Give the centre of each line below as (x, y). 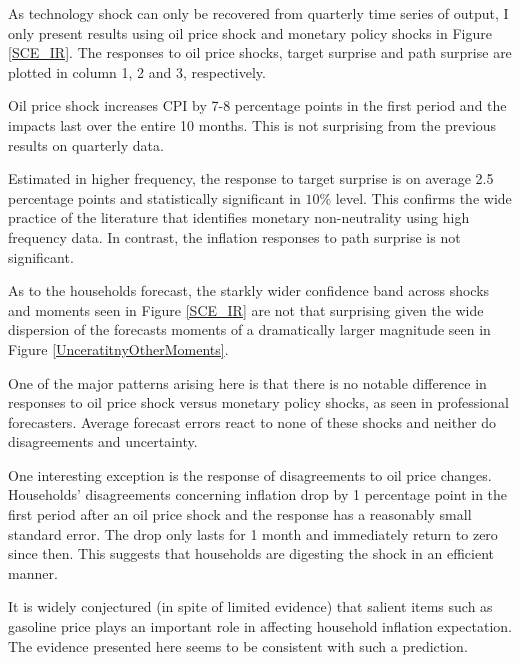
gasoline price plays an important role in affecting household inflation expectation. (260, 626)
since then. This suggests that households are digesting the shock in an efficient (251, 553)
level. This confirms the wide (423, 197)
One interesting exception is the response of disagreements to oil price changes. (250, 474)
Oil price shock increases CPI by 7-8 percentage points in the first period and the (257, 105)
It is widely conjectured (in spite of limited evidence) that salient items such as (250, 606)
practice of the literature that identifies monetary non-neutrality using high (239, 217)
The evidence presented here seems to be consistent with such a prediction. (238, 645)
